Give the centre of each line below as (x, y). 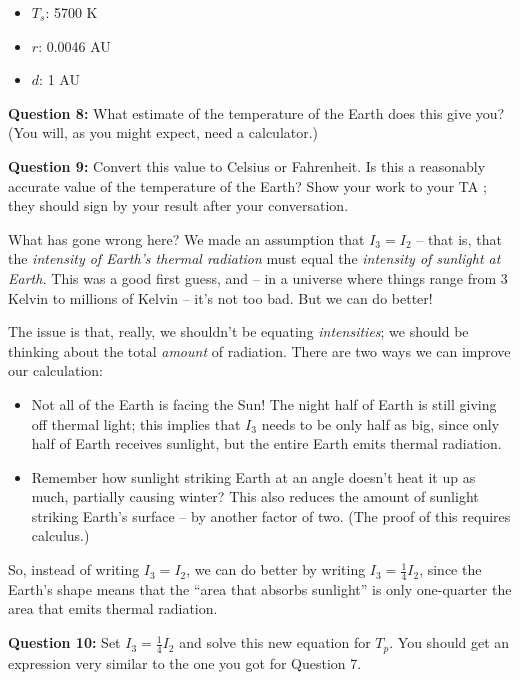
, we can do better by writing (276, 569)
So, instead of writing (74, 569)
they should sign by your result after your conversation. (178, 205)
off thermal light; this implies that (136, 423)
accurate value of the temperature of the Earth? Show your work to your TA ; (247, 185)
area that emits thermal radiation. (113, 608)
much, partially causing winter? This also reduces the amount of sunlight (255, 496)
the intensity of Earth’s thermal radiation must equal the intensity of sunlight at (254, 258)
